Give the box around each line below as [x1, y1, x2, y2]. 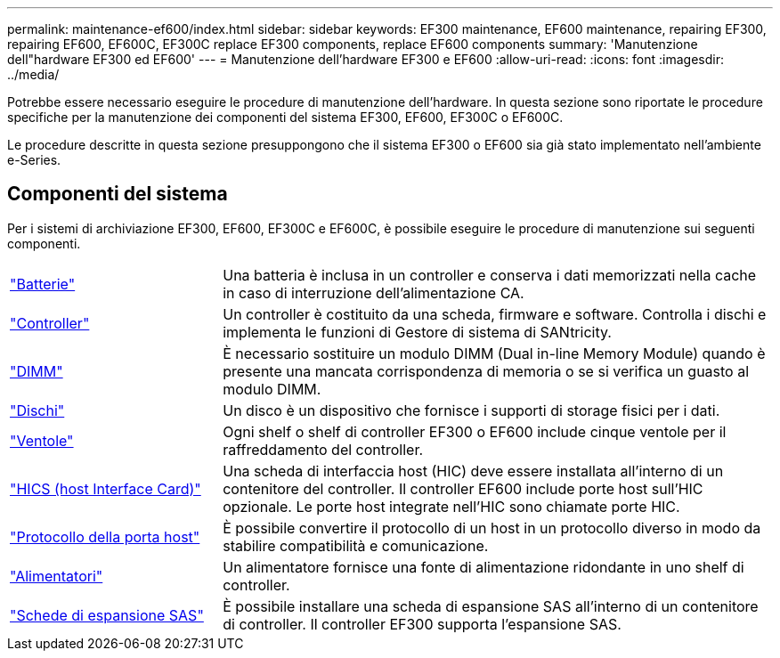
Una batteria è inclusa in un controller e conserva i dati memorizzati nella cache [223, 265, 757, 284]
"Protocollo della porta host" [10, 527, 200, 546]
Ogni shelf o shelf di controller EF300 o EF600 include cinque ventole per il [223, 422, 727, 441]
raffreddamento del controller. [223, 440, 424, 459]
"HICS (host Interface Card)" [10, 479, 201, 498]
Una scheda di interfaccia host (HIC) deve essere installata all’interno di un [223, 461, 724, 480]
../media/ [7, 67, 60, 82]
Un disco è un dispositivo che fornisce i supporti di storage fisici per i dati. [223, 401, 720, 419]
